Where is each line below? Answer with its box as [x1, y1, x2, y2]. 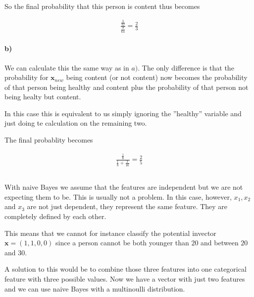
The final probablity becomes [4, 135, 93, 145]
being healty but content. [4, 91, 81, 102]
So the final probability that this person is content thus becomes [4, 1, 200, 11]
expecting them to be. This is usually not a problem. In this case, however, [4, 191, 232, 202]
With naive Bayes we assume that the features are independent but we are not [4, 182, 243, 192]
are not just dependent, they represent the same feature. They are [27, 201, 228, 212]
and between [201, 237, 239, 248]
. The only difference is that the [138, 62, 234, 73]
